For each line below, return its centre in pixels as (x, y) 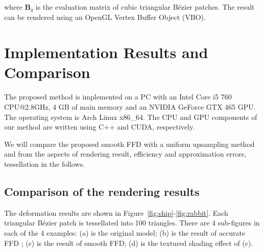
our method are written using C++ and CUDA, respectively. (100, 127)
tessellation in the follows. (45, 163)
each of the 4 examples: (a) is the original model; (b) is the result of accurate (125, 232)
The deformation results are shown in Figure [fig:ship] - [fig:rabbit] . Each (116, 212)
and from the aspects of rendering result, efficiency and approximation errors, (125, 154)
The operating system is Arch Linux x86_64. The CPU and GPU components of (131, 117)
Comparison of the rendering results (102, 191)
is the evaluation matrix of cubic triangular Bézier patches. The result (145, 7)
